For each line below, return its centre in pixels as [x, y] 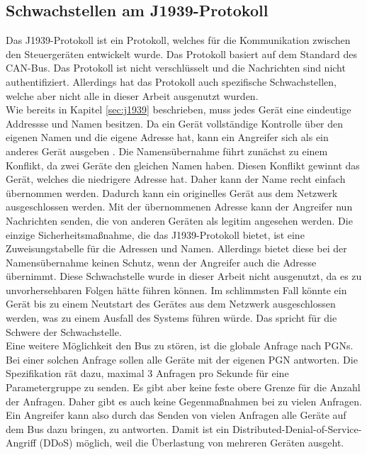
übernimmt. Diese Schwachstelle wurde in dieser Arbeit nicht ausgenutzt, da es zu [184, 276]
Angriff [21, 443]
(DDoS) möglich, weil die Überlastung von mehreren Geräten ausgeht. [192, 443]
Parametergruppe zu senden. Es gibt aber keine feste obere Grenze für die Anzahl [183, 387]
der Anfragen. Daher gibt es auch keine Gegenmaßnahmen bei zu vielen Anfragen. [184, 401]
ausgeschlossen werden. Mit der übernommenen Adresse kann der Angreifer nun [179, 207]
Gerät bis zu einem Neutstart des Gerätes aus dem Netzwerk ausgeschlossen [171, 304]
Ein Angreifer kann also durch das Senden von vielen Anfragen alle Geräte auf [176, 415]
